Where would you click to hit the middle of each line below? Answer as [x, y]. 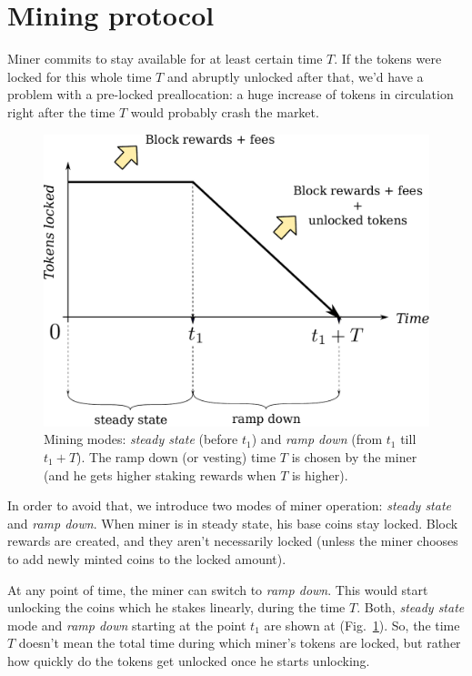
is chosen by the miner [354, 457]
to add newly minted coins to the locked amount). [147, 558]
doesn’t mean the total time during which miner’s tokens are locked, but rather [240, 643]
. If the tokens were [388, 59]
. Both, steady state [411, 607]
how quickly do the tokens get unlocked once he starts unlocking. [189, 660]
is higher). [320, 474]
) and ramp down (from [317, 439]
